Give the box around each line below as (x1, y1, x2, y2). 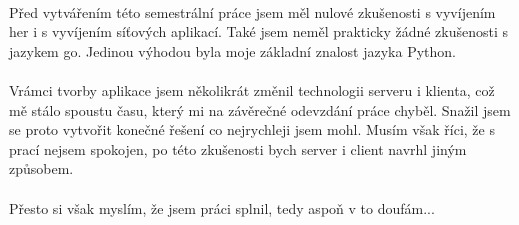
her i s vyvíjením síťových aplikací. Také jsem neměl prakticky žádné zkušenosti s (9, 21, 509, 42)
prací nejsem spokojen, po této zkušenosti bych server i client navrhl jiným (9, 138, 467, 159)
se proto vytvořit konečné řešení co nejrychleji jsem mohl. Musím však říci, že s (9, 119, 495, 140)
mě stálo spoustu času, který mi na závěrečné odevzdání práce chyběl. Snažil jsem (9, 99, 511, 120)
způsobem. (9, 158, 74, 179)
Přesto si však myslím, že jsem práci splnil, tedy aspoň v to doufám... (9, 197, 435, 218)
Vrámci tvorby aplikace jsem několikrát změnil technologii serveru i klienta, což (9, 79, 495, 100)
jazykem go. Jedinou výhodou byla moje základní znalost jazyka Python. (9, 40, 456, 61)
